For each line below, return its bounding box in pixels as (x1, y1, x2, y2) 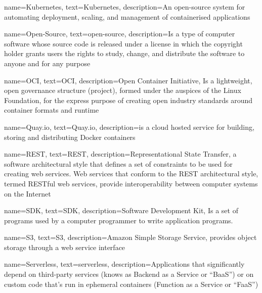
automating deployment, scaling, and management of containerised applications (4, 11, 250, 22)
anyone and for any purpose (4, 58, 91, 68)
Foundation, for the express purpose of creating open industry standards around (4, 94, 253, 105)
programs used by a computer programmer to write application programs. (4, 215, 233, 225)
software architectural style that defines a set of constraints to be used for (4, 158, 233, 169)
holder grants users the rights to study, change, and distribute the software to (4, 48, 245, 59)
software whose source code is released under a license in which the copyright (4, 38, 243, 48)
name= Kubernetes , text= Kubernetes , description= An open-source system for (4, 2, 245, 12)
